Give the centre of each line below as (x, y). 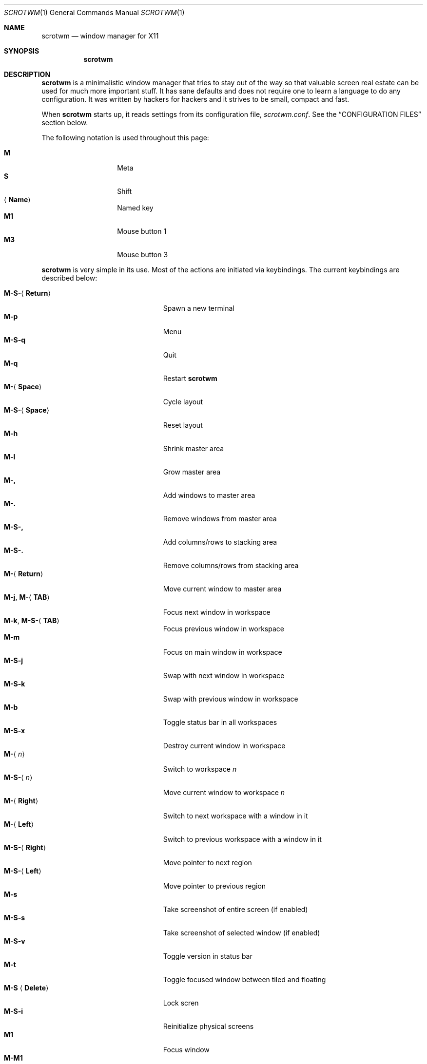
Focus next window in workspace (217, 612)
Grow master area (192, 472)
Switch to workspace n (200, 769)
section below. (65, 123)
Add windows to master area (209, 495)
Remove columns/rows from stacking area (231, 565)
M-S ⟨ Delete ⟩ (26, 988)
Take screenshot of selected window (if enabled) (242, 933)
